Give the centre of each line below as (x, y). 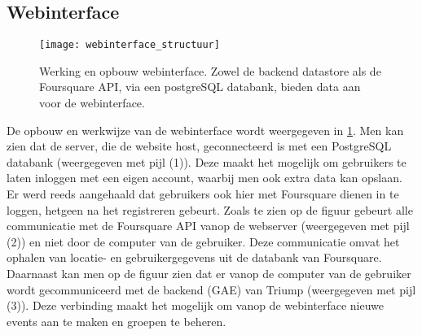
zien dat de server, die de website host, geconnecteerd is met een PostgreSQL (199, 146)
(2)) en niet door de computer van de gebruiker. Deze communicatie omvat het (203, 241)
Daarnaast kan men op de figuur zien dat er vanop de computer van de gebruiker (209, 273)
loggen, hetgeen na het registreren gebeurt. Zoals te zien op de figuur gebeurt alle (210, 209)
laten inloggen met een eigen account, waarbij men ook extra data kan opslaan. (204, 178)
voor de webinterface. (92, 103)
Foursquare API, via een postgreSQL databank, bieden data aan (200, 87)
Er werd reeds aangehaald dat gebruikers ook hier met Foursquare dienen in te (203, 194)
